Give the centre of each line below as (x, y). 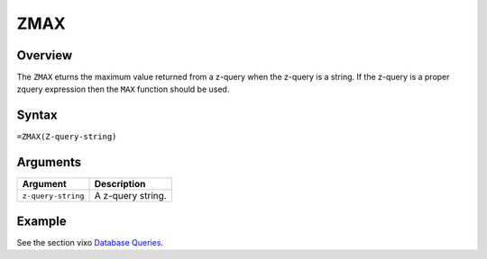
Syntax (37, 116)
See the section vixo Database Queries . (90, 242)
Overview (45, 55)
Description (120, 184)
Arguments (49, 162)
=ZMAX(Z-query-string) (67, 137)
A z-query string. (130, 196)
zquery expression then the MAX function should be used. (123, 89)
